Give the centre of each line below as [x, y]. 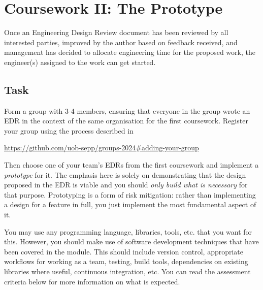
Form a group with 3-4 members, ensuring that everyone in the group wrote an [127, 110]
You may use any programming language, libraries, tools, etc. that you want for [128, 231]
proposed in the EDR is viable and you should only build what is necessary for [126, 185]
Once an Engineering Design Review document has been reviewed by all [116, 32]
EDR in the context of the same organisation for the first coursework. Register [126, 121]
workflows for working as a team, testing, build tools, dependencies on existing [126, 261]
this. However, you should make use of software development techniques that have [131, 241]
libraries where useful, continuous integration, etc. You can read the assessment [127, 271]
